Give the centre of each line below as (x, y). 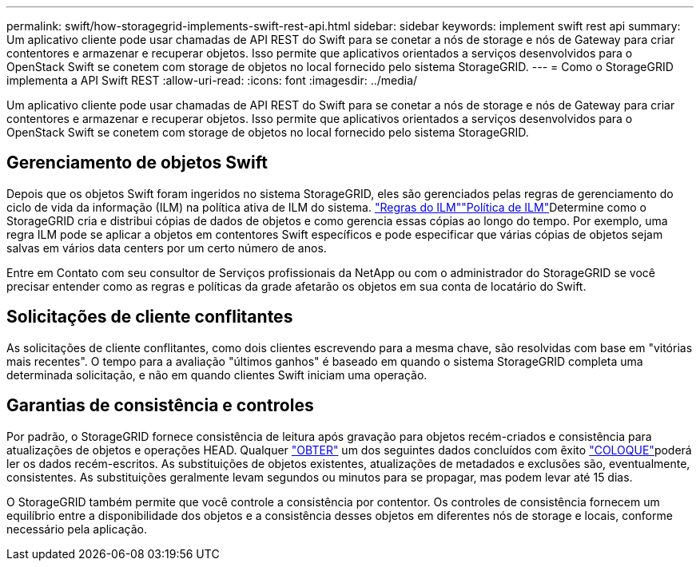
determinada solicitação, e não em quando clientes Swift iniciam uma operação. (217, 375)
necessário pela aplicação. (77, 529)
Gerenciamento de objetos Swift (137, 163)
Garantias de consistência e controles (160, 406)
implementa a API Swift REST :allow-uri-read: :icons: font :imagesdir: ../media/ (212, 80)
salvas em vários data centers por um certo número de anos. (167, 248)
